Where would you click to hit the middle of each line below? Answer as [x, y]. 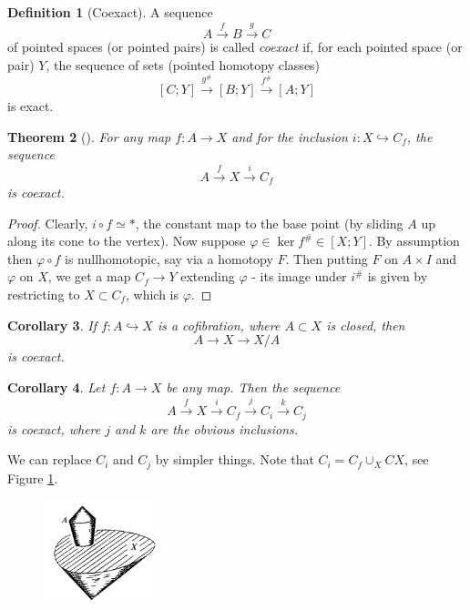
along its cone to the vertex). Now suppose [127, 241]
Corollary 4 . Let [56, 386]
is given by [398, 276]
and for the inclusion [290, 136]
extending [208, 276]
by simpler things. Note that [235, 459]
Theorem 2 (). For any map [89, 136]
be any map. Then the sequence [253, 386]
